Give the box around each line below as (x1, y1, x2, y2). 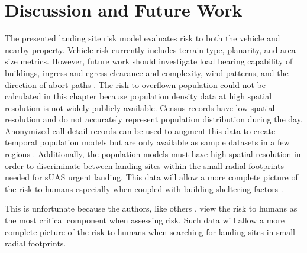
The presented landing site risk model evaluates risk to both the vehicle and (5, 32, 280, 44)
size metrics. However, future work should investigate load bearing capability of (5, 55, 293, 67)
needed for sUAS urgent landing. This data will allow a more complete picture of (5, 171, 298, 183)
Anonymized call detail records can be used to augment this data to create (5, 124, 276, 137)
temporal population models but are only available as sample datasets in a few (5, 136, 290, 148)
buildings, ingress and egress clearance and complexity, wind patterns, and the (5, 66, 289, 79)
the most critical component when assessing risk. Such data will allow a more (5, 214, 285, 226)
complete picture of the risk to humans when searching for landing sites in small (5, 225, 295, 238)
